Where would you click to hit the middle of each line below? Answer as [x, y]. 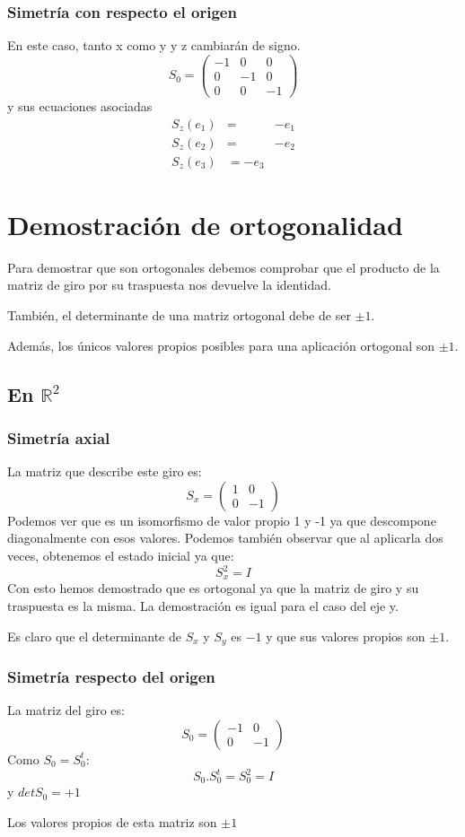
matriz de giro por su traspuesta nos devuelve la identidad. [169, 285]
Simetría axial [59, 437]
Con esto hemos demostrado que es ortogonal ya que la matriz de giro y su [213, 588]
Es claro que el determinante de [94, 636]
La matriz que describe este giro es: [105, 471]
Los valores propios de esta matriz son [112, 822]
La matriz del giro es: [66, 710]
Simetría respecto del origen [111, 677]
